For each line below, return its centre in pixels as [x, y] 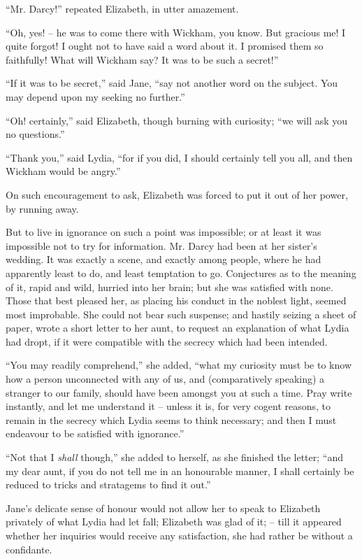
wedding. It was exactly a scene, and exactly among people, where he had [164, 259]
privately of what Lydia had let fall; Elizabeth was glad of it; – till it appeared [174, 522]
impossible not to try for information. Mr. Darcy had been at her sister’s [161, 245]
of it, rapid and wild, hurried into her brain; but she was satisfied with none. [169, 286]
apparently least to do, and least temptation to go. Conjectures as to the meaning [181, 273]
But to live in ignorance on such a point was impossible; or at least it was [164, 232]
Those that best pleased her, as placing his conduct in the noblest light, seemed [176, 300]
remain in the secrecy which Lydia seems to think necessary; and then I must [171, 419]
